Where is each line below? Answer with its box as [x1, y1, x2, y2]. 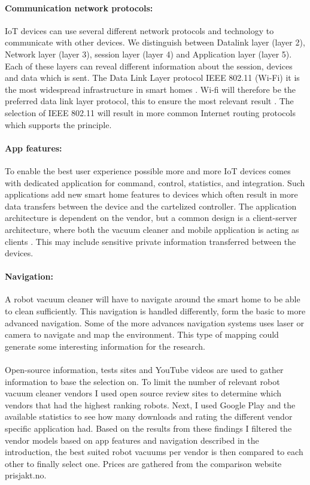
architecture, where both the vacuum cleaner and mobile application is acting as [5, 223, 299, 235]
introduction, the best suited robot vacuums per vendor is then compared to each [5, 445, 303, 458]
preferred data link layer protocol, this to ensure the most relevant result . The [5, 95, 294, 107]
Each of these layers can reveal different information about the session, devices [5, 59, 293, 72]
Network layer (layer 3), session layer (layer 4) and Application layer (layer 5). [5, 47, 292, 60]
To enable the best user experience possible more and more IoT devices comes [5, 164, 291, 177]
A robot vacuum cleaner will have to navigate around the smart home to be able [5, 293, 300, 305]
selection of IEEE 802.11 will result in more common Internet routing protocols [5, 106, 296, 119]
